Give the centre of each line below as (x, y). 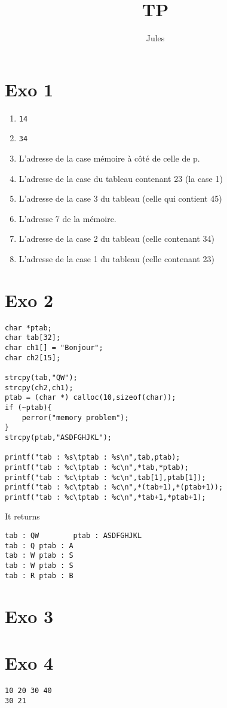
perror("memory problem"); (75, 417)
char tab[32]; (33, 338)
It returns (22, 516)
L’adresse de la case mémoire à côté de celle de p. (109, 158)
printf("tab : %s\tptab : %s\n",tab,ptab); (93, 458)
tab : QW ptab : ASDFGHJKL (73, 536)
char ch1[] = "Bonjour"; (54, 347)
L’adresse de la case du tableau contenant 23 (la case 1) (121, 178)
